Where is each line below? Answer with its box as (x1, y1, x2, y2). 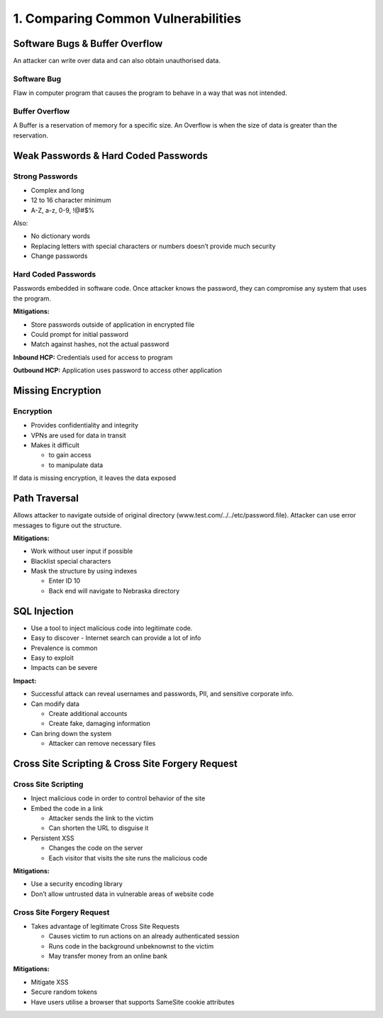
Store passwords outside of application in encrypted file (30, 320, 195, 329)
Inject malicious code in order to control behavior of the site (30, 794, 206, 802)
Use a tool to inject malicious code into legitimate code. (30, 624, 193, 632)
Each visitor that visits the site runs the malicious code (48, 854, 208, 862)
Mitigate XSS (30, 978, 69, 986)
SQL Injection (13, 605, 74, 617)
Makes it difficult (30, 441, 79, 449)
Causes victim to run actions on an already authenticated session (48, 932, 240, 941)
